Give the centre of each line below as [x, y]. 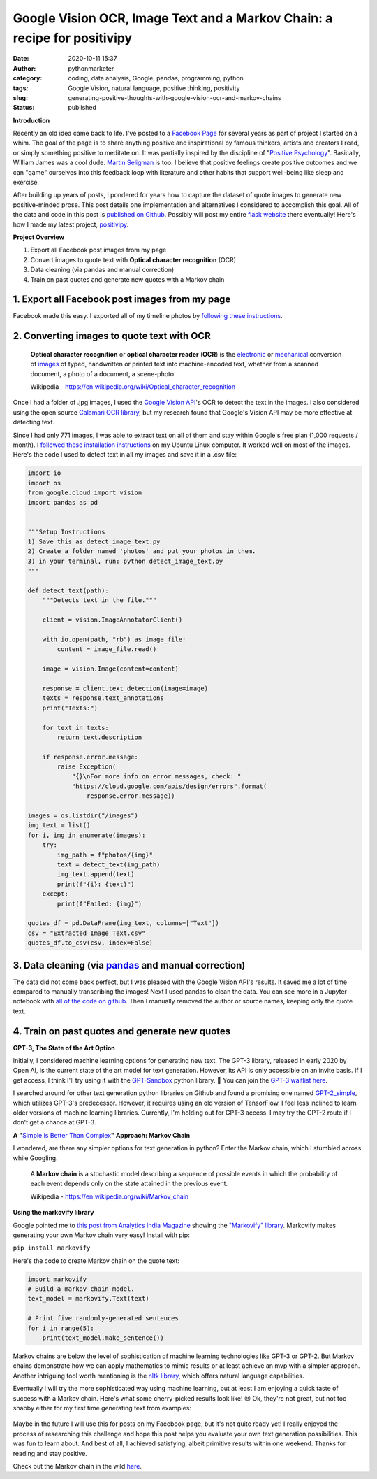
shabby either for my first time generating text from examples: [102, 1408]
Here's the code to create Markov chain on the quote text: [96, 1260]
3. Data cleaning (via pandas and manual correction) [129, 965]
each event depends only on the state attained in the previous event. [129, 1184]
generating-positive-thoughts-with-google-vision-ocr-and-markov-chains [175, 97]
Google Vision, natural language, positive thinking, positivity [154, 88]
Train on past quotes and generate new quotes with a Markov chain [127, 279]
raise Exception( [87, 767]
